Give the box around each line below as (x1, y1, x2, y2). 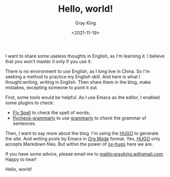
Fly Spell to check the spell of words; (12, 109, 91, 115)
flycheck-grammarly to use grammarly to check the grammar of (12, 115, 147, 121)
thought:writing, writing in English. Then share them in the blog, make (5, 79, 151, 85)
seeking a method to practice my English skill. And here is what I (5, 73, 140, 79)
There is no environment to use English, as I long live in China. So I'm (5, 68, 150, 74)
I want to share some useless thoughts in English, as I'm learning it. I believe (5, 53, 165, 59)
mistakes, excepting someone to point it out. (5, 84, 98, 91)
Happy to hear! (5, 156, 37, 162)
